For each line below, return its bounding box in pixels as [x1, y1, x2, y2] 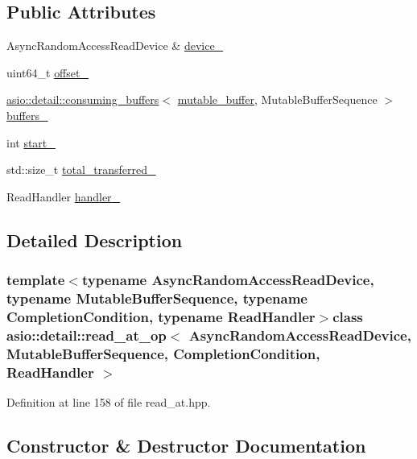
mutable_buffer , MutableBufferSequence [177, 91, 378, 108]
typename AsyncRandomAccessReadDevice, [81, 270, 374, 290]
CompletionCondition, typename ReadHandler [6, 306, 316, 326]
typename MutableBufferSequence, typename [6, 287, 308, 308]
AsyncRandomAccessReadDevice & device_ [6, 37, 224, 54]
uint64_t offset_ [6, 64, 89, 81]
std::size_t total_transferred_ [6, 161, 156, 178]
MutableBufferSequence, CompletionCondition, [6, 343, 320, 363]
